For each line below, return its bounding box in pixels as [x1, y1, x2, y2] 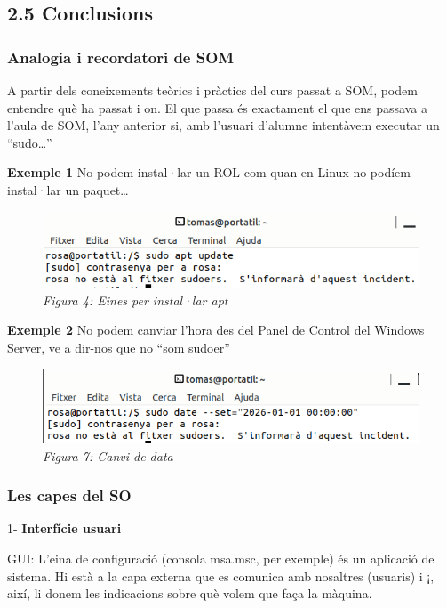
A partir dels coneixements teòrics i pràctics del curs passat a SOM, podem [7, 81, 418, 99]
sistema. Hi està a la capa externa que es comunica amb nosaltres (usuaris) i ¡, [7, 566, 435, 585]
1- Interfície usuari [7, 519, 122, 538]
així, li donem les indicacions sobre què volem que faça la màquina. [7, 584, 372, 603]
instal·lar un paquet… [7, 180, 129, 199]
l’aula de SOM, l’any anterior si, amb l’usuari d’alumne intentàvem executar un [7, 116, 440, 134]
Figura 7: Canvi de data [43, 446, 173, 465]
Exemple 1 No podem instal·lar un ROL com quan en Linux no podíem [7, 163, 411, 182]
